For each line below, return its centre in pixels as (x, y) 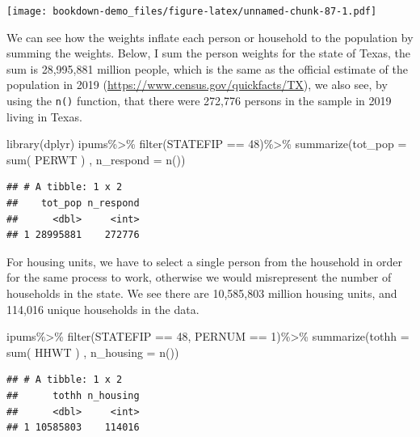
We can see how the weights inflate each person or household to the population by (210, 37)
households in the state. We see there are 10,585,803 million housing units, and (202, 293)
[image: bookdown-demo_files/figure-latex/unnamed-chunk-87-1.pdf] (192, 11)
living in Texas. (44, 116)
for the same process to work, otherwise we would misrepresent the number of (199, 277)
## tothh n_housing (73, 396)
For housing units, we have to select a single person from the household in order (205, 261)
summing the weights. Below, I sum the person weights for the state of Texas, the (209, 53)
